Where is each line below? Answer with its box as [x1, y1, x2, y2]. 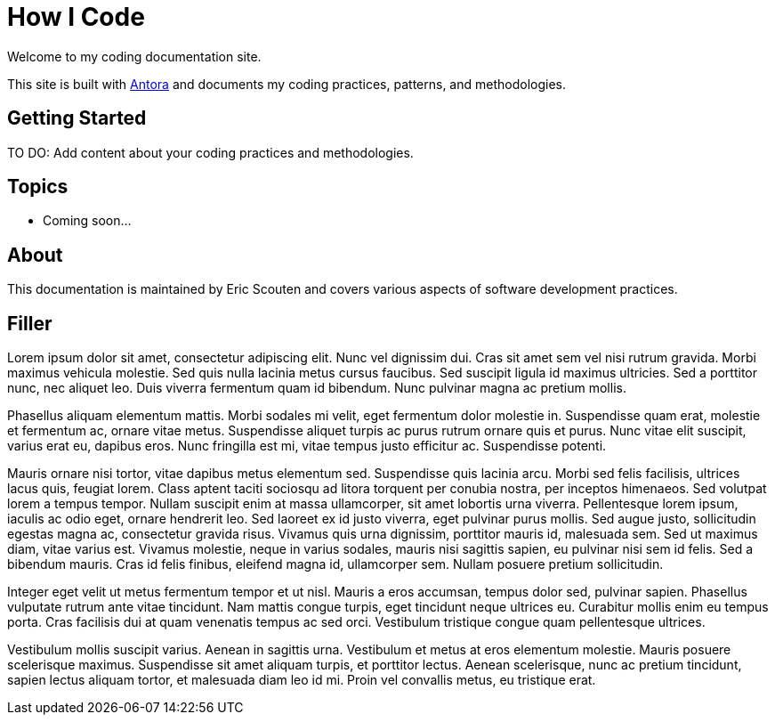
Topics [7, 175, 69, 199]
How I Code [7, 2, 145, 32]
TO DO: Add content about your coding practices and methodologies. [7, 144, 414, 160]
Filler [7, 312, 52, 335]
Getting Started [7, 107, 147, 130]
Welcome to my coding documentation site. [7, 48, 262, 64]
